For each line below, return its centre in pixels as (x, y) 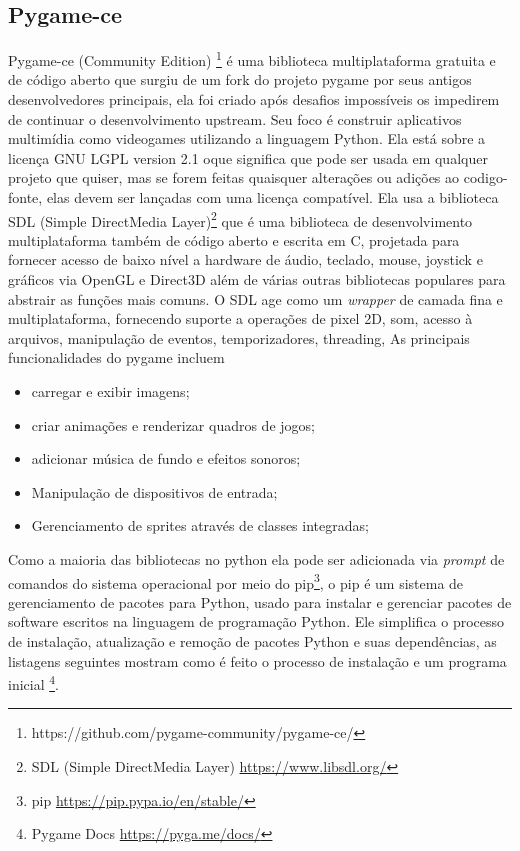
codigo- (485, 177)
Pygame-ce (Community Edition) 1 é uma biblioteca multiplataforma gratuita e (252, 58)
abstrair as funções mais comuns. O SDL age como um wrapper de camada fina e (255, 298)
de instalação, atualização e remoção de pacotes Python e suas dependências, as (252, 641)
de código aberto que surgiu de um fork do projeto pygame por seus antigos (240, 79)
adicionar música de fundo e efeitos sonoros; (166, 458)
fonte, (25, 197)
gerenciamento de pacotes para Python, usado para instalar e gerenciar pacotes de (260, 601)
